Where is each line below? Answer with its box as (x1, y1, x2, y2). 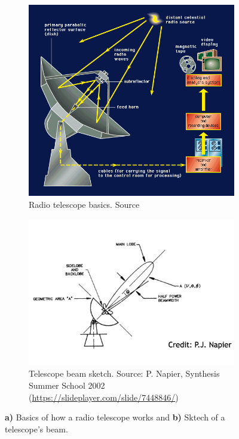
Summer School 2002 (29, 379, 105, 392)
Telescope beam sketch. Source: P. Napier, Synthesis (29, 367, 220, 380)
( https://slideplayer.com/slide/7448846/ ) (29, 390, 179, 403)
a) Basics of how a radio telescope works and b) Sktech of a (5, 411, 225, 423)
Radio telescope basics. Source (29, 198, 140, 211)
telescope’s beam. (5, 422, 68, 435)
